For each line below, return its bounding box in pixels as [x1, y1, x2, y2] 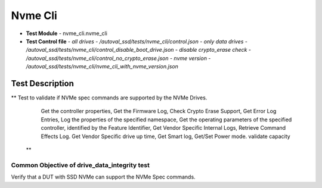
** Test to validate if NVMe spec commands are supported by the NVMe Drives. [11, 94, 208, 101]
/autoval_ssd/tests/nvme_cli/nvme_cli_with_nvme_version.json [26, 63, 178, 70]
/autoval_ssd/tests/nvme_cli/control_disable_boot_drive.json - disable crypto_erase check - [26, 46, 252, 54]
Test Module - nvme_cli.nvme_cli [26, 30, 107, 37]
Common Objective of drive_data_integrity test [11, 161, 150, 169]
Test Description [11, 78, 75, 89]
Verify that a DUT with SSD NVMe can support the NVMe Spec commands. [11, 173, 196, 181]
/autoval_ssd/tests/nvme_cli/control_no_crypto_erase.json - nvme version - [26, 54, 211, 62]
